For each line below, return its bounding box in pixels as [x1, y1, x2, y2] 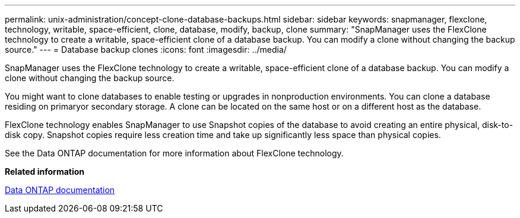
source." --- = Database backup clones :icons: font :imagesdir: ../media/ [5, 44, 287, 54]
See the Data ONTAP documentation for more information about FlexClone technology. [5, 148, 344, 158]
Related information [5, 166, 85, 177]
